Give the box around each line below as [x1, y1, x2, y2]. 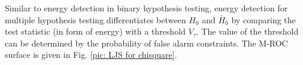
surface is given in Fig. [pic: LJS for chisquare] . [5, 48, 177, 61]
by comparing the [231, 13, 296, 26]
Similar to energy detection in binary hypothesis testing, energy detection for [5, 2, 288, 14]
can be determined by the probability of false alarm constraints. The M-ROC [5, 36, 288, 49]
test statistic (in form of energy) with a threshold [5, 25, 186, 38]
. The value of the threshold [196, 25, 299, 38]
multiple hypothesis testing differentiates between [5, 13, 186, 26]
